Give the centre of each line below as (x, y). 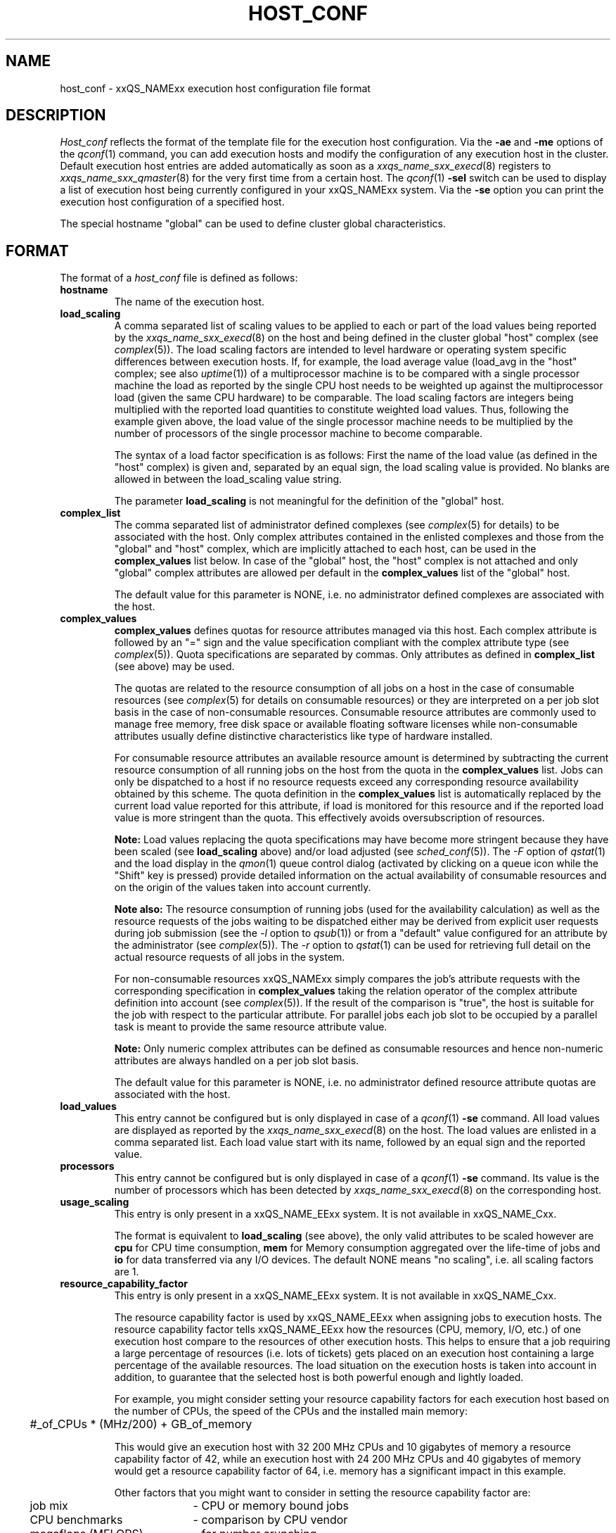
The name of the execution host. (190, 302)
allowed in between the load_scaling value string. (228, 479)
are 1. (127, 1272)
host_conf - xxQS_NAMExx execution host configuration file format (215, 88)
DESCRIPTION (56, 115)
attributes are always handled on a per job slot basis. (237, 1061)
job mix (49, 1506)
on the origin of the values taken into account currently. (243, 888)
